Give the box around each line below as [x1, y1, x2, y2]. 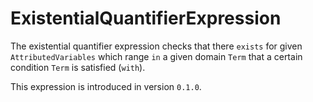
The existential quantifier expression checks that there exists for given [10, 40, 303, 52]
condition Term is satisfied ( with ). [10, 61, 146, 73]
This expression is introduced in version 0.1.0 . [10, 80, 202, 92]
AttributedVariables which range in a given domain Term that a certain [10, 50, 303, 62]
